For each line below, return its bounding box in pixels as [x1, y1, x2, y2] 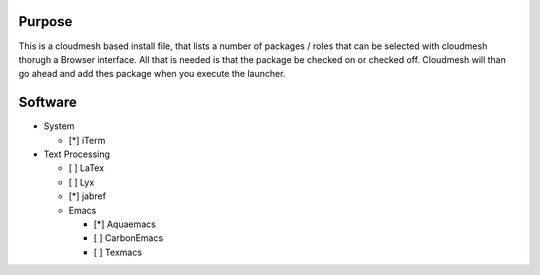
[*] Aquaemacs [93, 218, 157, 230]
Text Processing [43, 148, 110, 160]
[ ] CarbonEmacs [93, 232, 164, 244]
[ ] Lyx [68, 176, 95, 188]
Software [18, 94, 77, 111]
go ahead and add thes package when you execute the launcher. [18, 68, 286, 80]
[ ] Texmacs [93, 246, 143, 258]
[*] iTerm [68, 134, 106, 146]
